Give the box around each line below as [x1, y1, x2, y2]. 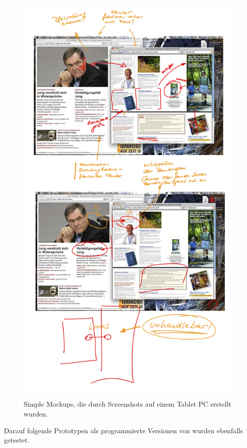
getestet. [4, 435, 30, 445]
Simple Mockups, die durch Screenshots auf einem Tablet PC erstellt [24, 399, 232, 409]
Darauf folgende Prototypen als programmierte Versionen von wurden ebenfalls [4, 425, 243, 435]
